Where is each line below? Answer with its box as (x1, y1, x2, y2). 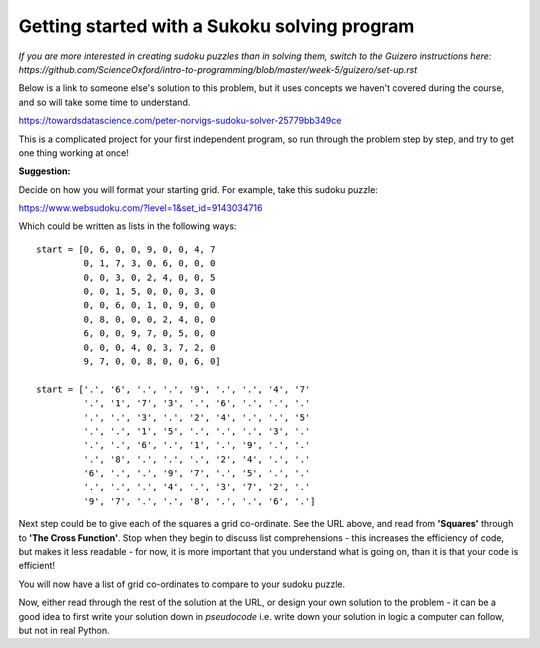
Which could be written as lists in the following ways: (18, 220, 237, 232)
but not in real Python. (18, 625, 110, 636)
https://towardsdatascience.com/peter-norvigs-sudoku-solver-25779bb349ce (18, 115, 342, 127)
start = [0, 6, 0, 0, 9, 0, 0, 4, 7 (36, 243, 216, 255)
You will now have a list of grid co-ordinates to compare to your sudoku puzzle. (18, 578, 346, 590)
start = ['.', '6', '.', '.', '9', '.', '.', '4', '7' (36, 383, 311, 395)
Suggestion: (18, 165, 71, 177)
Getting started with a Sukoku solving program (18, 15, 415, 37)
